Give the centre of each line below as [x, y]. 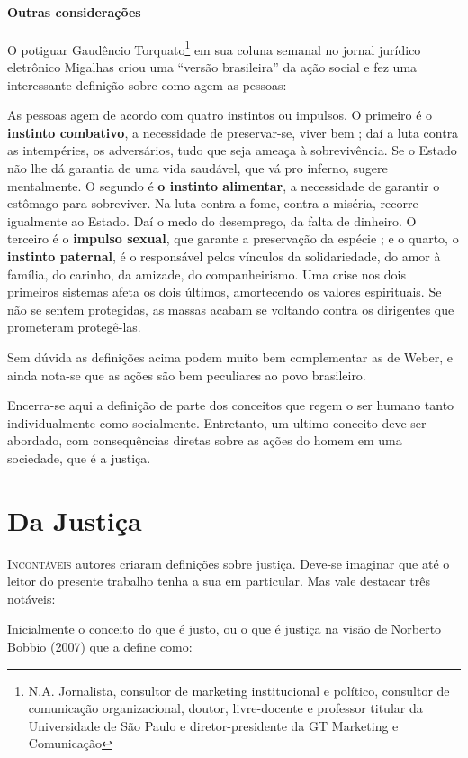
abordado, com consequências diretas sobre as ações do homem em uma [205, 440]
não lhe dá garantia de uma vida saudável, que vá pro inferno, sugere [198, 168]
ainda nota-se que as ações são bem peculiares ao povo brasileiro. [187, 374]
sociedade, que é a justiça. [79, 457]
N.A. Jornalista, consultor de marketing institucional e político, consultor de [239, 690]
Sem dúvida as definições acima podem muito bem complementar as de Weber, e [230, 356]
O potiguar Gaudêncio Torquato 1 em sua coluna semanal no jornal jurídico [214, 48]
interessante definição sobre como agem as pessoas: [147, 84]
